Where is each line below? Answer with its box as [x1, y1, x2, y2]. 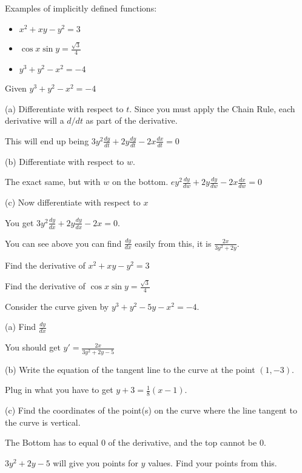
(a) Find [5, 320, 36, 333]
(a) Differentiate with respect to [5, 102, 124, 115]
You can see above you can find [5, 236, 122, 249]
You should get [5, 341, 61, 354]
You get [5, 216, 34, 229]
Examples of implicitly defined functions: [5, 2, 157, 14]
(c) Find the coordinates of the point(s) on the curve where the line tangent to [5, 404, 297, 416]
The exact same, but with [5, 175, 101, 188]
